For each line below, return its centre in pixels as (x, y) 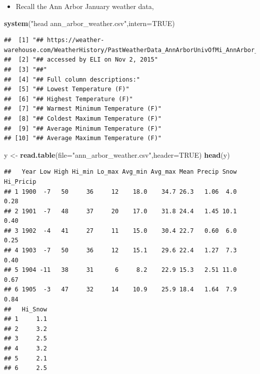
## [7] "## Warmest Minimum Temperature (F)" (83, 109)
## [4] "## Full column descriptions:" (72, 79)
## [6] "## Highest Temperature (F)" (68, 99)
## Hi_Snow (25, 309)
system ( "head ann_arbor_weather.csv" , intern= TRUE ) (89, 23)
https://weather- (75, 40)
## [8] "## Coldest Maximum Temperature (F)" (83, 118)
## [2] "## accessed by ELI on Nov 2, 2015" (81, 60)
